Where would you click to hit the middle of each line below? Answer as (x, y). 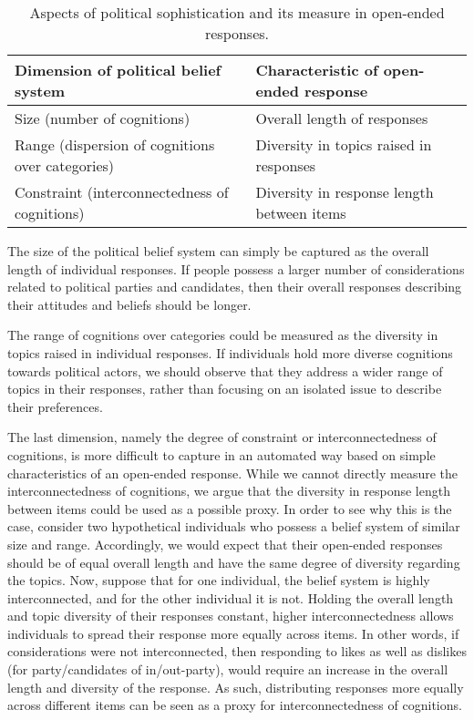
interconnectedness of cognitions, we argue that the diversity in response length (229, 491)
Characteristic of (317, 70)
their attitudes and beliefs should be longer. (129, 304)
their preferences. (55, 406)
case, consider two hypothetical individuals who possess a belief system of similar (234, 526)
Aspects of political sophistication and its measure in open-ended (237, 12)
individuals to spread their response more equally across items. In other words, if (233, 633)
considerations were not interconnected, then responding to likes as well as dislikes (237, 651)
